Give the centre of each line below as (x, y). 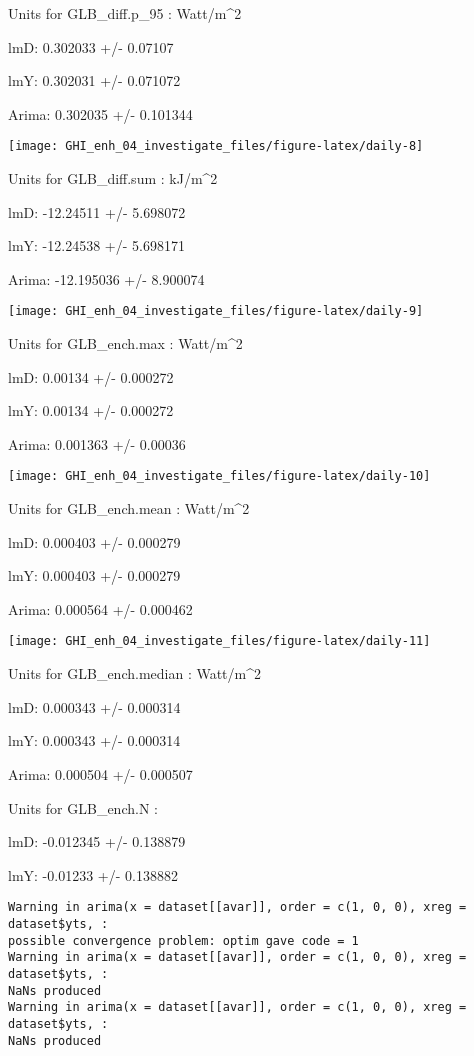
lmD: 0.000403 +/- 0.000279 (94, 541)
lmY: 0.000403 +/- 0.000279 (94, 575)
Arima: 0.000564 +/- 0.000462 (100, 608)
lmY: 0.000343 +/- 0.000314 (94, 740)
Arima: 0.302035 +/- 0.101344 (100, 113)
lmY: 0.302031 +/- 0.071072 (94, 80)
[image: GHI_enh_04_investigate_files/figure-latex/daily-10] (219, 476)
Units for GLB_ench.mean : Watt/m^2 (129, 508)
